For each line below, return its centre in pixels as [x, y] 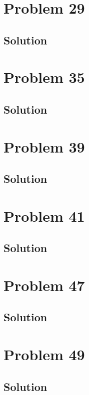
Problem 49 [44, 354]
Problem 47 [44, 285]
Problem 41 [44, 215]
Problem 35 [44, 77]
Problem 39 [44, 146]
